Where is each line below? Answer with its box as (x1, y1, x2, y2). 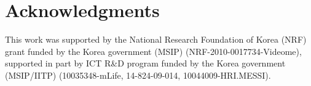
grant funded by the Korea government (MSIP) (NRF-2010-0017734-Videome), (5, 45, 302, 57)
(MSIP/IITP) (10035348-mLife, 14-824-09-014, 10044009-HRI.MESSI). (5, 68, 271, 81)
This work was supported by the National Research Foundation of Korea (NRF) (5, 33, 307, 46)
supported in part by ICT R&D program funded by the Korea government (5, 57, 286, 70)
